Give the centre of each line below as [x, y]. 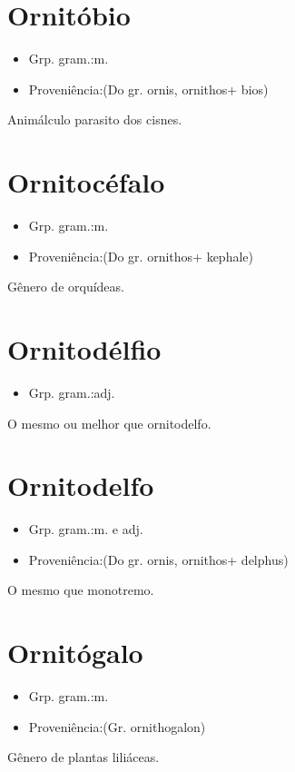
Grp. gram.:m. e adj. [86, 529]
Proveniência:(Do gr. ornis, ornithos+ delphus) [158, 559]
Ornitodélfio [84, 349]
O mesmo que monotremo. [81, 590]
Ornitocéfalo [86, 182]
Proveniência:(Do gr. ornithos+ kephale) [141, 256]
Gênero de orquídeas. [66, 287]
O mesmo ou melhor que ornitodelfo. [109, 423]
